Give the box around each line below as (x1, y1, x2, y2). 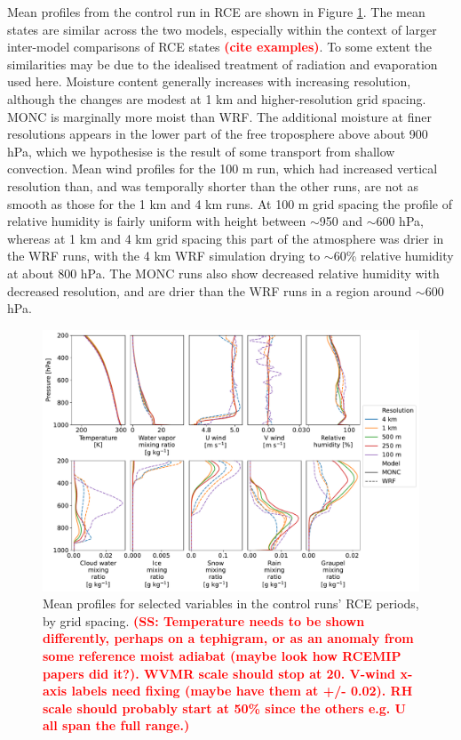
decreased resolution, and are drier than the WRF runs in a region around (7, 281, 412, 300)
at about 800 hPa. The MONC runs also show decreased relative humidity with (7, 263, 440, 282)
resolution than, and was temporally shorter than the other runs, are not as (7, 176, 419, 195)
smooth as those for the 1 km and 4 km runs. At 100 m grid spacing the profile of (7, 194, 453, 213)
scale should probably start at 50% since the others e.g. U (43, 698, 407, 717)
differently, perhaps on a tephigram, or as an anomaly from (43, 629, 414, 647)
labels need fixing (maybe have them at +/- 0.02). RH (71, 681, 413, 700)
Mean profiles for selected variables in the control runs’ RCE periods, (43, 594, 419, 613)
